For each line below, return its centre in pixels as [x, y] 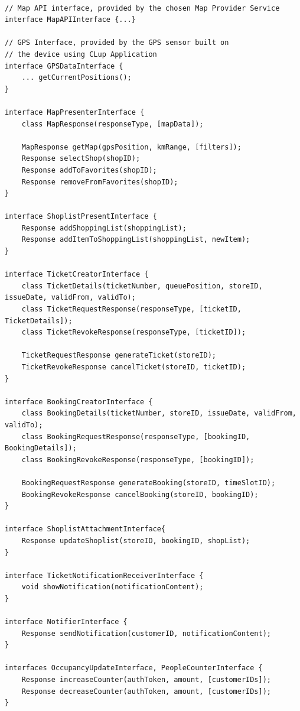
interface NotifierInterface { [66, 622]
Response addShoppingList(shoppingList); [104, 228]
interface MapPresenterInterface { [75, 112]
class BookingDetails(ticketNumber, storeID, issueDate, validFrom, [159, 413]
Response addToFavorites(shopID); [89, 170]
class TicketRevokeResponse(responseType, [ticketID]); [134, 332]
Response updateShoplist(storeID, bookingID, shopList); [136, 540]
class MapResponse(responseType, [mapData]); [112, 124]
